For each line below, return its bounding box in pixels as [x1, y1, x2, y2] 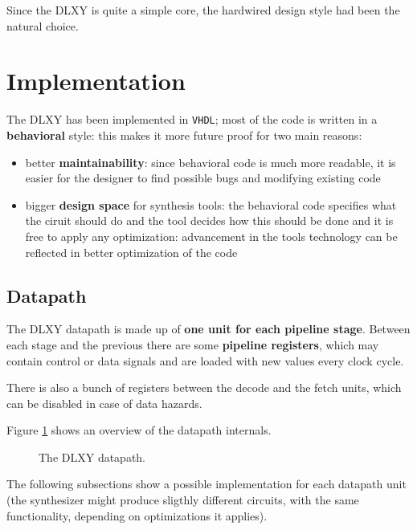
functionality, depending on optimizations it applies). [6, 507, 268, 524]
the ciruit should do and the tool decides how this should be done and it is [25, 212, 394, 229]
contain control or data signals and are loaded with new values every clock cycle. [6, 352, 404, 369]
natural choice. [6, 17, 79, 34]
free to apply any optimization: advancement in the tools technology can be [25, 227, 398, 244]
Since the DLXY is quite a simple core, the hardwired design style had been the [6, 2, 400, 18]
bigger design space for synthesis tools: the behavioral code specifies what [25, 196, 397, 213]
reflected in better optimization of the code [25, 243, 238, 260]
